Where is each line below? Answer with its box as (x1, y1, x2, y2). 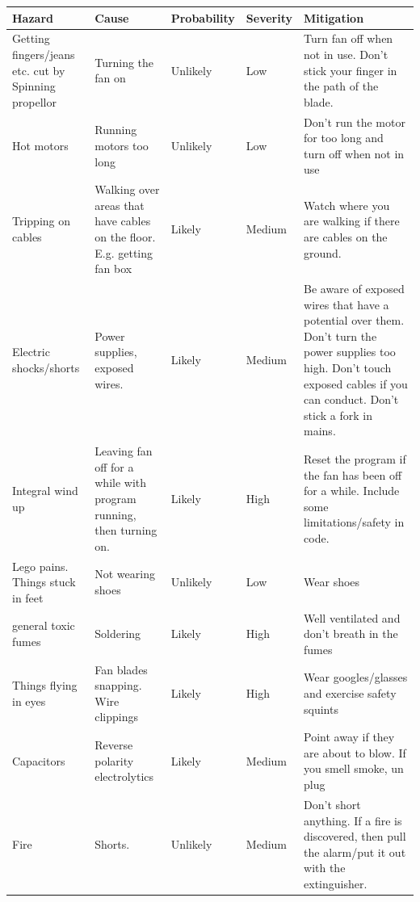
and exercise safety (304, 685, 397, 702)
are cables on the (304, 228, 388, 245)
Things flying (12, 677, 78, 694)
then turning (94, 522, 157, 539)
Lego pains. (12, 557, 69, 574)
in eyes (12, 692, 46, 709)
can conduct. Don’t (304, 391, 399, 408)
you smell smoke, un (304, 760, 404, 777)
